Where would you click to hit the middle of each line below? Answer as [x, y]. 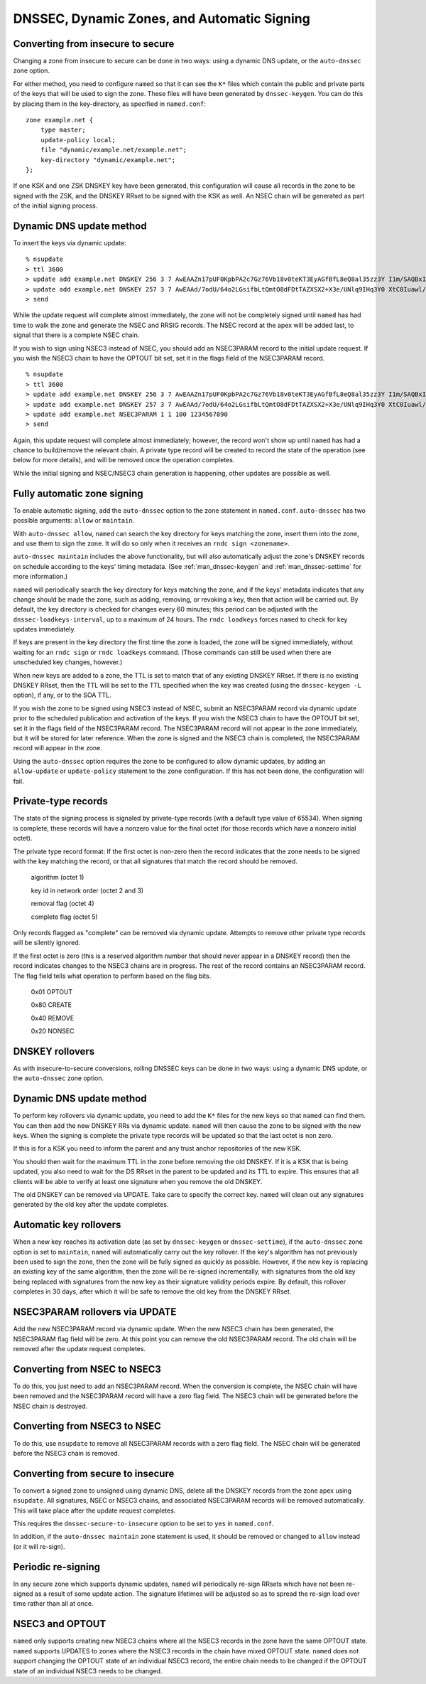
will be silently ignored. [47, 943]
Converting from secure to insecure [94, 1473]
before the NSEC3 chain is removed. [66, 1453]
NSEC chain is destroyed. [50, 1406]
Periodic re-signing [57, 1567]
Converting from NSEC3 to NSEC [87, 1426]
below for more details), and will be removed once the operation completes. [124, 460]
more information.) [40, 577]
